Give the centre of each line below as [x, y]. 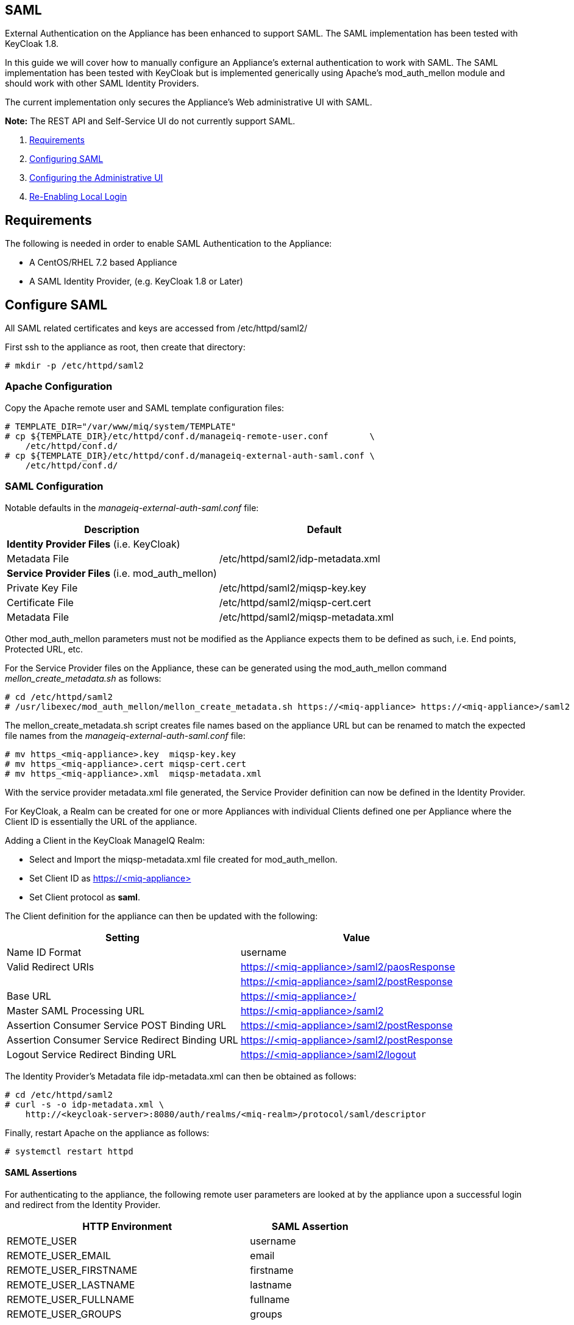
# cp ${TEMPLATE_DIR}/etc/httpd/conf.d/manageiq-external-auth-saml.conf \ [190, 455]
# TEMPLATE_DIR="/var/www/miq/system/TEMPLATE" [121, 426]
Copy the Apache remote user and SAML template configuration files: [145, 408]
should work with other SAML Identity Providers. [102, 83]
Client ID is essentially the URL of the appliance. [101, 821]
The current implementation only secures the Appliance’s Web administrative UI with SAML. [189, 102]
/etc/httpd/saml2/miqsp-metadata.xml [306, 617]
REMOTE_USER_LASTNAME [71, 1284]
